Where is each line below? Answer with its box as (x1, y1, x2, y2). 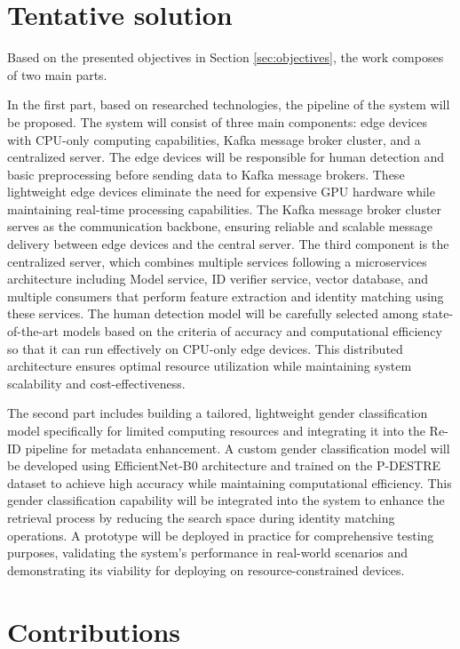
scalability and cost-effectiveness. (7, 373, 186, 392)
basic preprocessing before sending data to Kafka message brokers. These (7, 164, 405, 183)
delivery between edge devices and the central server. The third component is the (7, 235, 449, 253)
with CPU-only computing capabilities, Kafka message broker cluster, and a (7, 130, 421, 148)
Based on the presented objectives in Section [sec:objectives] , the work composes (7, 48, 444, 67)
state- (422, 304, 454, 323)
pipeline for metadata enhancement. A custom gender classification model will (25, 438, 450, 457)
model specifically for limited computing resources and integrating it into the (7, 421, 425, 439)
